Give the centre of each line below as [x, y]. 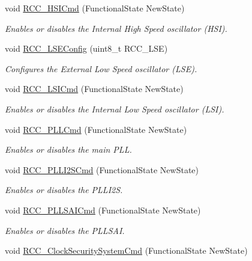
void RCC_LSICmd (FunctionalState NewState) [94, 89]
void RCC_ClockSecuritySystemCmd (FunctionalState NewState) [126, 250]
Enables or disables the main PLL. [68, 149]
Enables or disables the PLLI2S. [64, 190]
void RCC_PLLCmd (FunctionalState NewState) [96, 129]
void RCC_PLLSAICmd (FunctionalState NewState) [103, 210]
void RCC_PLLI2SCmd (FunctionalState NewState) [102, 169]
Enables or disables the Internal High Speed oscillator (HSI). [116, 28]
